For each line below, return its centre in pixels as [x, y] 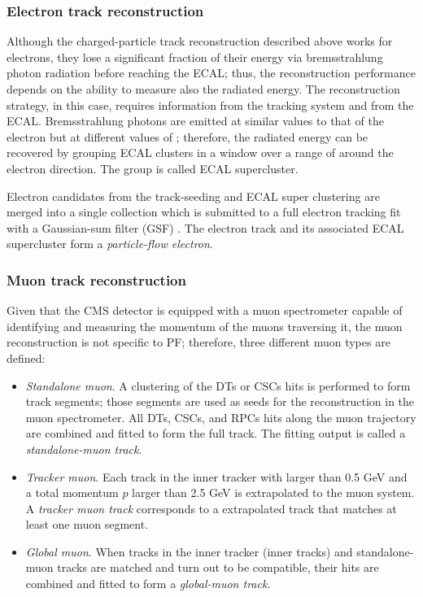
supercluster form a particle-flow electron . [110, 244]
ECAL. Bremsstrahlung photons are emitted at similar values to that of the [195, 121]
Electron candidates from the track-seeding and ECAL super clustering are [193, 196]
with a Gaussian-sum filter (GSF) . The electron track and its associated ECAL [205, 227]
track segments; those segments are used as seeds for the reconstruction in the [220, 401]
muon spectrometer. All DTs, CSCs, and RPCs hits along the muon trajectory [221, 417]
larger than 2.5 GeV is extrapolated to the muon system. [273, 492]
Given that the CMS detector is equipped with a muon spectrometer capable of [205, 310]
